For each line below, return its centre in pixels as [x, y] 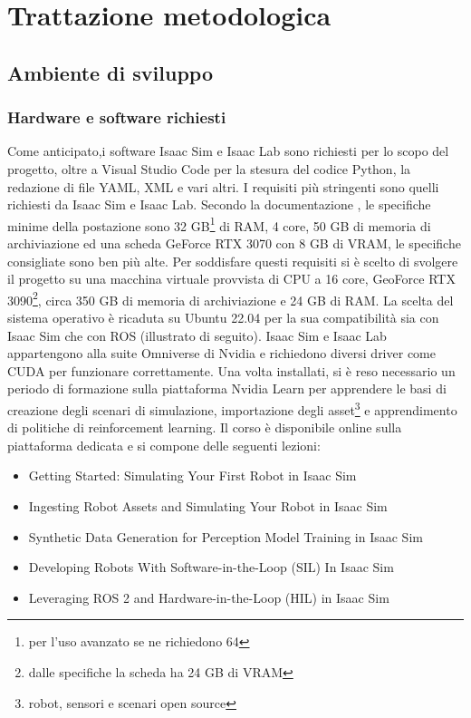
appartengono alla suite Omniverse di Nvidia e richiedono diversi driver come [221, 353]
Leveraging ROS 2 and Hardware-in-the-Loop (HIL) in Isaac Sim [209, 597]
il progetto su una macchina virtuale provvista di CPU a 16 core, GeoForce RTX [231, 279]
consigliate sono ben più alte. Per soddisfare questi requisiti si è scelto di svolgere [233, 261]
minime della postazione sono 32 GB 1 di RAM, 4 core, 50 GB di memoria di [219, 224]
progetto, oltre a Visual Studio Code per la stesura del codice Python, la [209, 168]
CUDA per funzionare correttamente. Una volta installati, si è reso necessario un [231, 370]
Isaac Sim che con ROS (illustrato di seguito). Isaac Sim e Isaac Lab [197, 335]
